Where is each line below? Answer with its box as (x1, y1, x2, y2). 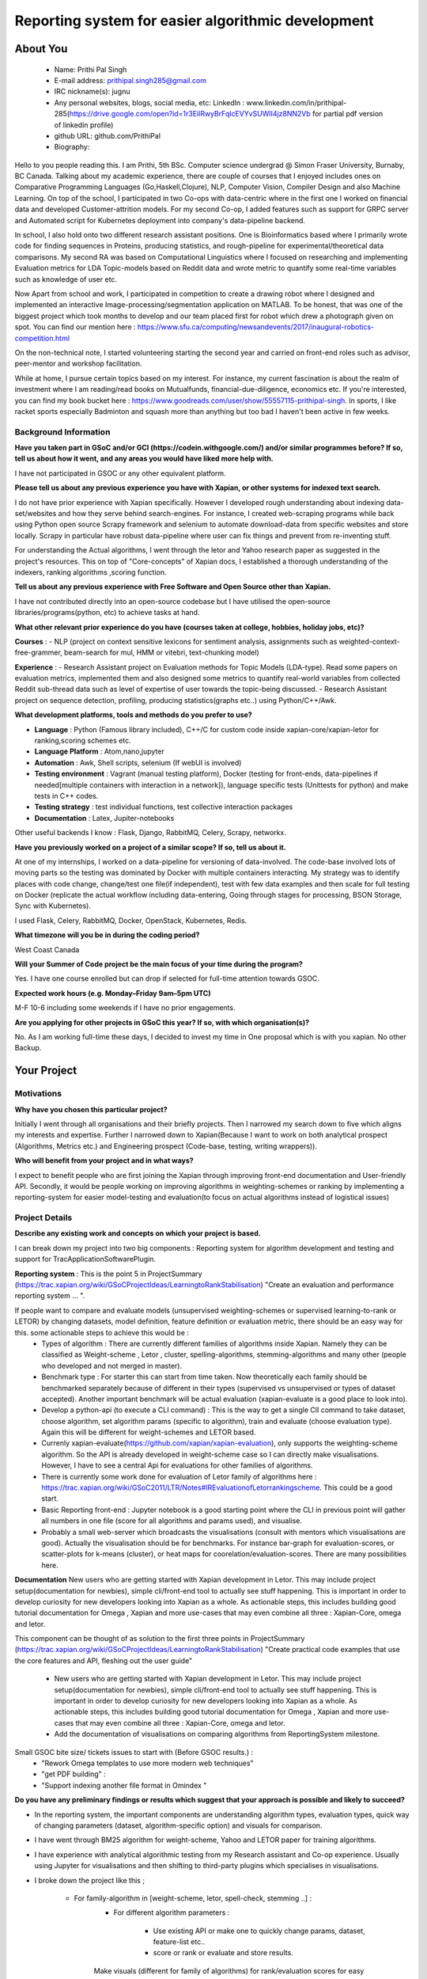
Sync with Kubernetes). (14, 901, 91, 910)
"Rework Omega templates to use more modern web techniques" (41, 1758, 254, 1768)
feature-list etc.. (153, 1937, 206, 1947)
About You (14, 42, 68, 55)
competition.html (14, 333, 70, 343)
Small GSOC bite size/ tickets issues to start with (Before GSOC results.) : (14, 1747, 254, 1757)
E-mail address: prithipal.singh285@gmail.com (54, 75, 207, 85)
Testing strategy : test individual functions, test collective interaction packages (34, 802, 293, 811)
